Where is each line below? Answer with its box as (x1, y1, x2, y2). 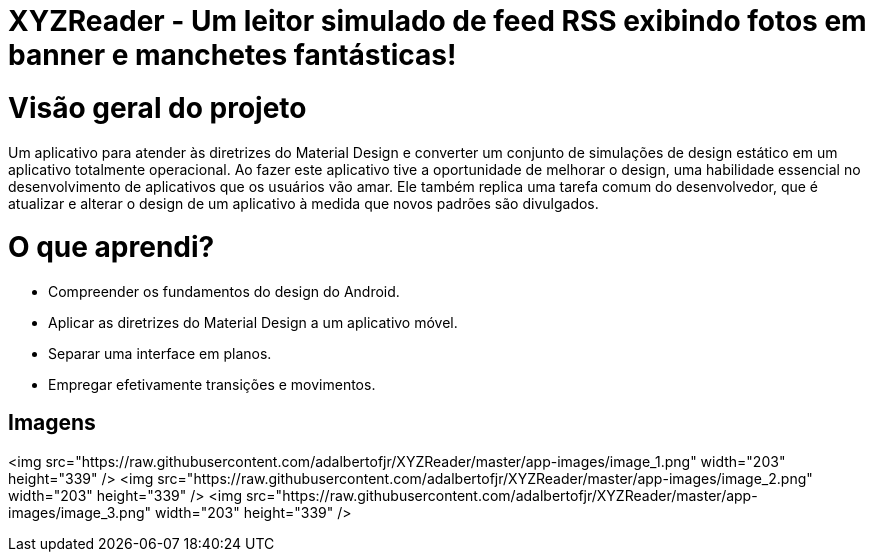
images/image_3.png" (8, 503, 152, 521)
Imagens (8, 410, 96, 436)
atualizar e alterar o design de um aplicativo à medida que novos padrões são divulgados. (8, 194, 599, 212)
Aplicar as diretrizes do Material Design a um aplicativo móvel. (48, 314, 458, 331)
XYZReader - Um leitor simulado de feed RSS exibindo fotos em (8, 4, 867, 38)
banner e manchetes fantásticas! (8, 38, 457, 72)
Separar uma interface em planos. (48, 345, 272, 362)
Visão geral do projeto (8, 90, 307, 125)
